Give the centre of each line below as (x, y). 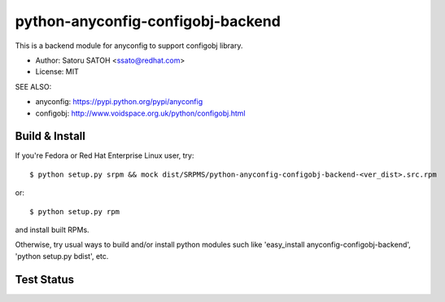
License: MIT (57, 72)
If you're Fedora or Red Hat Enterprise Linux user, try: (105, 155)
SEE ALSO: (33, 86)
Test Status (45, 280)
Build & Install (50, 136)
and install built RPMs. (52, 230)
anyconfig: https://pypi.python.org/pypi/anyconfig (119, 102)
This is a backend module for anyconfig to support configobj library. (129, 46)
